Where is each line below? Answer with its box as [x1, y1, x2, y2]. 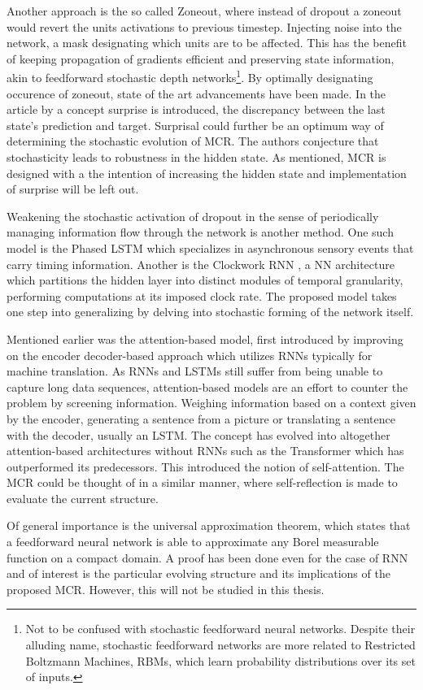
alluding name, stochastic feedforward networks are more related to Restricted [25, 636, 416, 653]
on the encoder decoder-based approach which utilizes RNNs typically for [7, 346, 373, 363]
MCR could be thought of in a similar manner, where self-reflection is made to [7, 474, 398, 491]
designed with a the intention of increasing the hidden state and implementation [7, 164, 407, 181]
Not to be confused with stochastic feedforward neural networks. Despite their [25, 620, 416, 637]
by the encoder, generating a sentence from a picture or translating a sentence [7, 410, 395, 427]
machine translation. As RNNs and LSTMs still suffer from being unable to [7, 362, 383, 380]
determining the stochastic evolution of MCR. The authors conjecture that [7, 132, 379, 150]
